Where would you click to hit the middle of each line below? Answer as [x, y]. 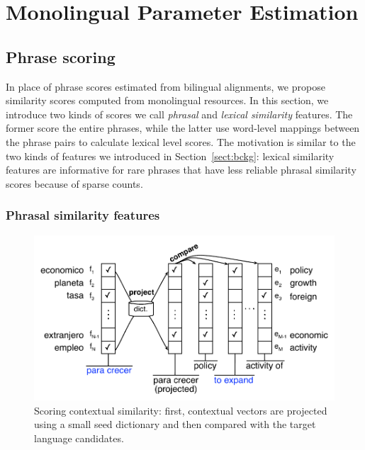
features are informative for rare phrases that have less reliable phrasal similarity [181, 170]
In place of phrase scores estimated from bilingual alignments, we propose [165, 86]
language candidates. [79, 438]
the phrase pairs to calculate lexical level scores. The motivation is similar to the [181, 141]
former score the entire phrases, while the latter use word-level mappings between [183, 128]
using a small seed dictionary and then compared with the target [175, 424]
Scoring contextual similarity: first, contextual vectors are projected [181, 410]
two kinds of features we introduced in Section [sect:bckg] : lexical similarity [170, 156]
